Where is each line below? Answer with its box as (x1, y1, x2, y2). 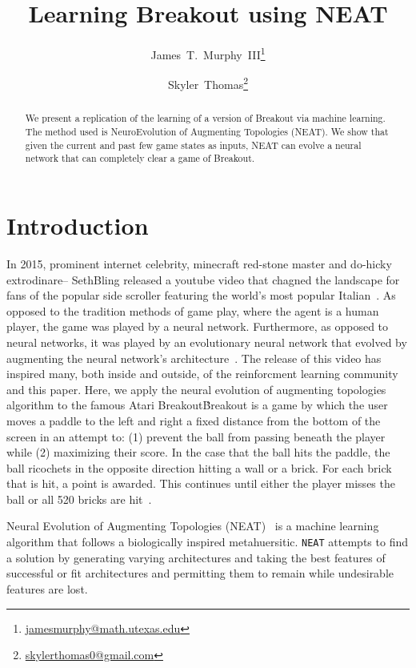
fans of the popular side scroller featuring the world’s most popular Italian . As (6, 287, 396, 304)
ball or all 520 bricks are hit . (6, 490, 152, 507)
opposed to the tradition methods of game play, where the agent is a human (6, 302, 379, 319)
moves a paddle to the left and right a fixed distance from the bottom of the (6, 412, 381, 429)
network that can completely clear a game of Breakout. (25, 151, 255, 165)
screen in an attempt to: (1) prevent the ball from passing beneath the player (6, 428, 386, 445)
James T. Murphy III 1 (150, 44, 266, 62)
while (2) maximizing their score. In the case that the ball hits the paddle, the (6, 444, 390, 461)
